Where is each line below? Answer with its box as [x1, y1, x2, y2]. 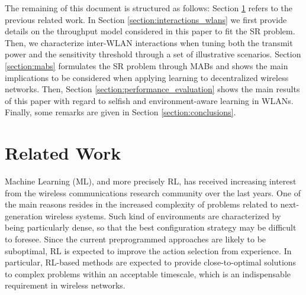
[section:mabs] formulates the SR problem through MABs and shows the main [5, 59, 288, 72]
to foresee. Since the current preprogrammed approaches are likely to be [5, 233, 266, 245]
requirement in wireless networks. [5, 279, 125, 291]
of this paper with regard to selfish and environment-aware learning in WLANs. [5, 94, 294, 106]
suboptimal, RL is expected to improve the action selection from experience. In [5, 244, 292, 257]
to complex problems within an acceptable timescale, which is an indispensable [5, 267, 291, 280]
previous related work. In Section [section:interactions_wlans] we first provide [5, 13, 287, 25]
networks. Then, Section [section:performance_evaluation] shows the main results [5, 83, 300, 95]
